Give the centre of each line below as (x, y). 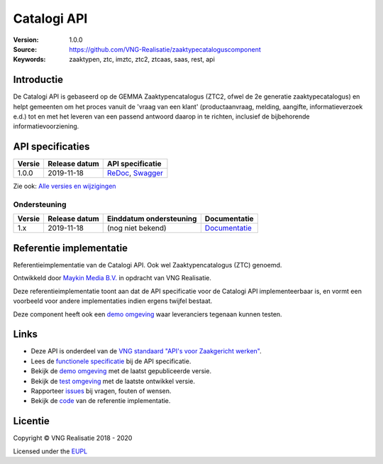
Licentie (31, 421)
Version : (26, 40)
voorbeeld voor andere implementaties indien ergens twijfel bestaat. (113, 301)
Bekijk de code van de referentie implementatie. (101, 401)
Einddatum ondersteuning (152, 219)
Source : (25, 49)
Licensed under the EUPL (50, 451)
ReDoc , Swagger (135, 173)
